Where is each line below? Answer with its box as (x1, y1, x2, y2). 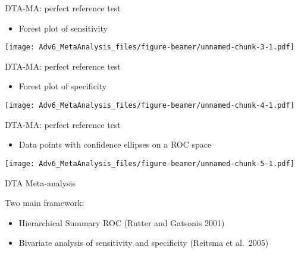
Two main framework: (5, 196, 84, 209)
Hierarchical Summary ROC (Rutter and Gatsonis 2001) (18, 216, 225, 229)
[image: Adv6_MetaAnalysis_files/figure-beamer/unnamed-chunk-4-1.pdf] (5, 101, 294, 110)
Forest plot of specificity (18, 80, 107, 92)
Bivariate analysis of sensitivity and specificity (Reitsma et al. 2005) (18, 236, 269, 249)
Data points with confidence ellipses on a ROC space (18, 138, 212, 151)
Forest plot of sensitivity (18, 21, 108, 34)
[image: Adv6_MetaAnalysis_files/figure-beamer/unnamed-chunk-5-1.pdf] (5, 159, 294, 168)
